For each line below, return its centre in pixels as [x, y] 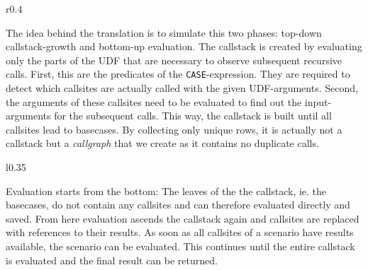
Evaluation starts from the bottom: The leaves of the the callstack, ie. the [166, 190]
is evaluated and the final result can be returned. [112, 260]
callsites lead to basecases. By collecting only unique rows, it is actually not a [174, 129]
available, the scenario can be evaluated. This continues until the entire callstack [180, 246]
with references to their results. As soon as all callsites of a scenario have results [180, 232]
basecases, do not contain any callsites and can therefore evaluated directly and [178, 205]
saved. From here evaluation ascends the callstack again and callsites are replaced [183, 218]
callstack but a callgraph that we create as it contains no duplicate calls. [162, 143]
